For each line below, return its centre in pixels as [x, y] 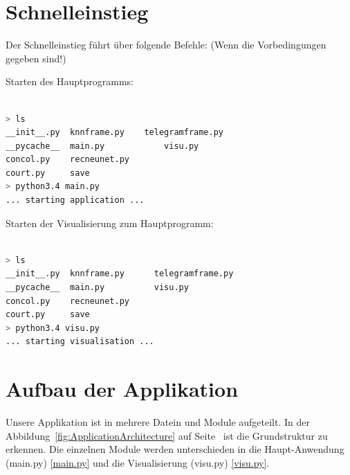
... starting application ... [75, 200]
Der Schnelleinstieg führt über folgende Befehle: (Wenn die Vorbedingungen [166, 45]
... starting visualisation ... [80, 342]
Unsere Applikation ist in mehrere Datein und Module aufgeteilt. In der [158, 422]
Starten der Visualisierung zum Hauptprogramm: [110, 223]
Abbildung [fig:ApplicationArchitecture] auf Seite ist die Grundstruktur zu [167, 435]
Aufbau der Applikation [122, 389]
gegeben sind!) [36, 58]
